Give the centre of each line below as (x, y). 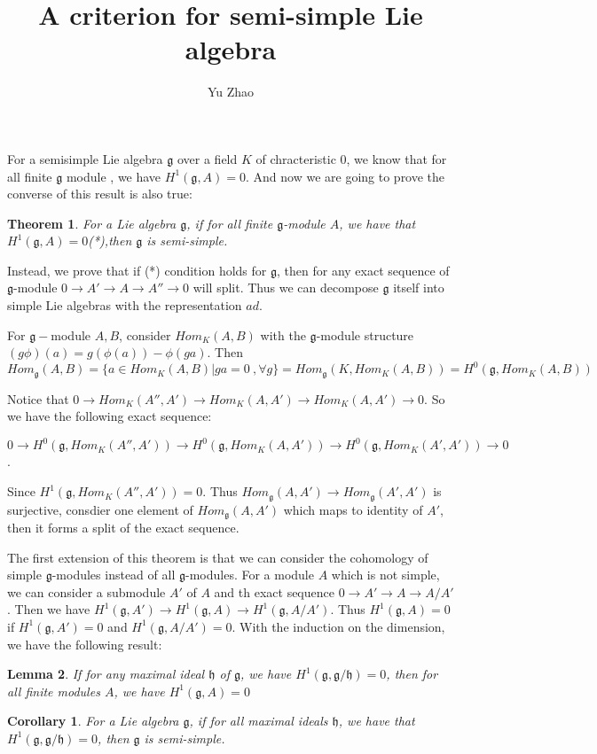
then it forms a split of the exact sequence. (123, 527)
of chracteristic (296, 158)
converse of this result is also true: (100, 194)
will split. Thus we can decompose (286, 288)
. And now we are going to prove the (346, 176)
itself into (419, 288)
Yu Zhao (231, 92)
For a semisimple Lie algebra (85, 158)
